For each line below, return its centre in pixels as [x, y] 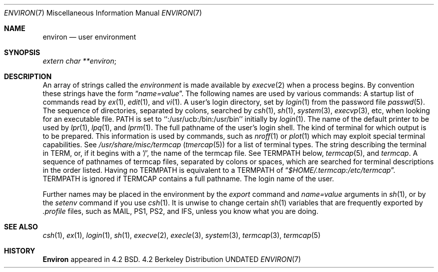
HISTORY [20, 251]
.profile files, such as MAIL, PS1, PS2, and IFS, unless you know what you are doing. [180, 211]
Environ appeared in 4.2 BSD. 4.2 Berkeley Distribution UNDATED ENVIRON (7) [172, 259]
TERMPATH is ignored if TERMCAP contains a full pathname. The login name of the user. [188, 179]
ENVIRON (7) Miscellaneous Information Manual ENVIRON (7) [103, 13]
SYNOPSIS [22, 52]
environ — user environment [89, 37]
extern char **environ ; [79, 61]
